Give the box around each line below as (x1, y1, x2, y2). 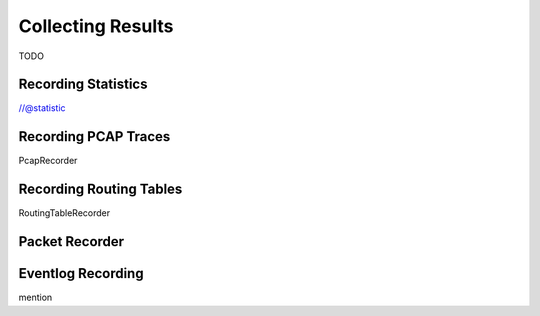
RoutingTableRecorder (18, 207, 110, 219)
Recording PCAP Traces (18, 128, 171, 145)
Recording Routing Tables (18, 181, 183, 198)
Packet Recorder (18, 233, 125, 250)
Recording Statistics (18, 76, 148, 93)
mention (18, 291, 53, 304)
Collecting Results (18, 15, 174, 37)
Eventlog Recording (18, 265, 144, 282)
